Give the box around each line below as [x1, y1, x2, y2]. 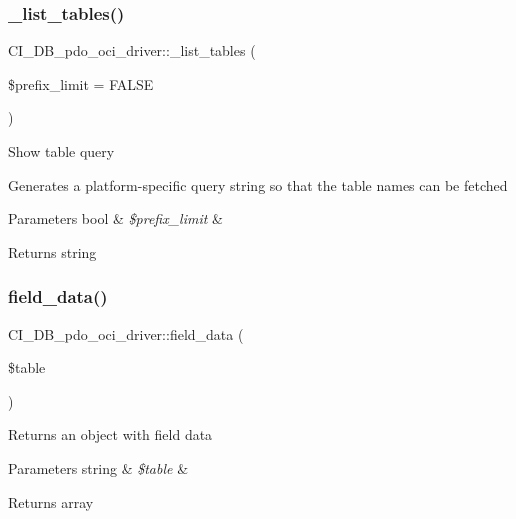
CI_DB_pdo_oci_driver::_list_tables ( [8, 40, 256, 61]
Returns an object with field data [8, 424, 213, 445]
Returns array [8, 491, 94, 512]
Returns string [8, 241, 97, 262]
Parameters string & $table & [8, 457, 189, 478]
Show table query [8, 141, 115, 161]
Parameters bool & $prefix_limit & [8, 208, 223, 229]
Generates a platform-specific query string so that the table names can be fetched [8, 174, 508, 195]
